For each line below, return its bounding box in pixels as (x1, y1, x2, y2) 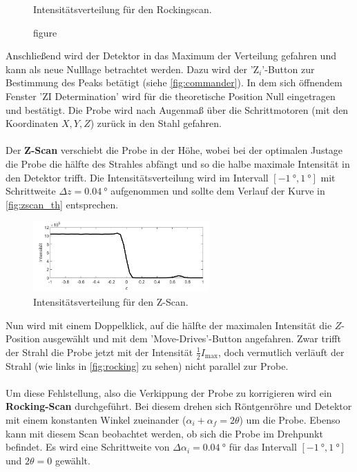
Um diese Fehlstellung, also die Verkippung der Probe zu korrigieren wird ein (6, 385, 332, 400)
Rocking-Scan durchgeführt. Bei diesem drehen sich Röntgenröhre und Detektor (6, 399, 352, 413)
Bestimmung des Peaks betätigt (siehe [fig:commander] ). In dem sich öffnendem (6, 75, 342, 90)
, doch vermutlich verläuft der (218, 344, 345, 359)
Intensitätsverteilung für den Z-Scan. (33, 294, 189, 308)
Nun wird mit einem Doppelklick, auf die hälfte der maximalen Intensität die (6, 317, 332, 332)
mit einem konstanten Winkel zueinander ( (6, 412, 186, 426)
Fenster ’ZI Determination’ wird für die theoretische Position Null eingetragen (6, 88, 336, 103)
